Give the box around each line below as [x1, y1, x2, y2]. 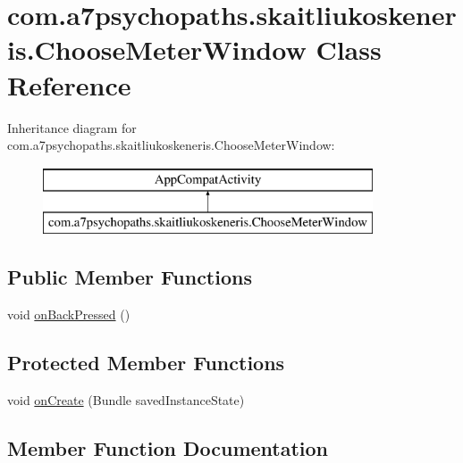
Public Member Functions [7, 263, 252, 291]
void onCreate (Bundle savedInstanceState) [7, 390, 245, 409]
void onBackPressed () [7, 305, 130, 324]
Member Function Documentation [7, 434, 329, 461]
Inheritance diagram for [7, 118, 137, 136]
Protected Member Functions [7, 349, 285, 376]
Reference [7, 66, 131, 103]
